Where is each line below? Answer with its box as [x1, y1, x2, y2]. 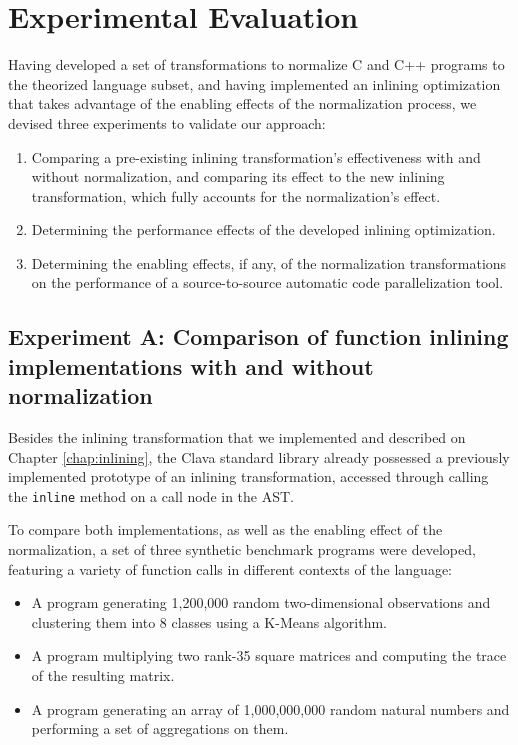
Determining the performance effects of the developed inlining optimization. [31, 219, 496, 240]
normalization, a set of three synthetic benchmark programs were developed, [8, 539, 476, 560]
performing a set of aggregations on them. [31, 718, 289, 739]
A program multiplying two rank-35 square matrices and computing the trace [31, 645, 507, 666]
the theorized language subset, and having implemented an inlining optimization [8, 73, 501, 94]
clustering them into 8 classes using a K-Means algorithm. [31, 611, 387, 632]
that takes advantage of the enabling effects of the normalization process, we [8, 93, 477, 114]
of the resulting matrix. [31, 665, 175, 686]
